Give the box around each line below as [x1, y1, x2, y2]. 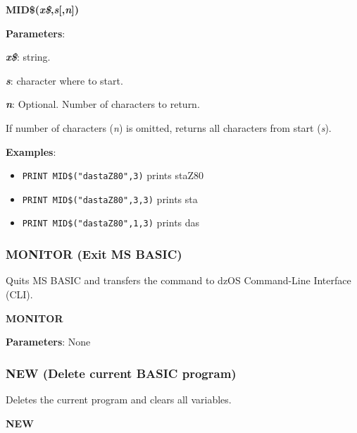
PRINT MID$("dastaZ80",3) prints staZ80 [22, 168, 203, 183]
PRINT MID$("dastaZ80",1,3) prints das [22, 215, 200, 230]
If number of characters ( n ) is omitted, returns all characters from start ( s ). [6, 120, 332, 135]
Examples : [6, 144, 56, 159]
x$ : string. [6, 49, 51, 64]
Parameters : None [6, 334, 91, 349]
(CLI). [6, 286, 33, 301]
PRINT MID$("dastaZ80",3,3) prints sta [22, 191, 198, 206]
